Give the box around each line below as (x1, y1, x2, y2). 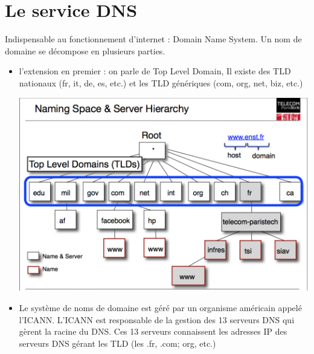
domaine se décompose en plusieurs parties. (5, 44, 165, 57)
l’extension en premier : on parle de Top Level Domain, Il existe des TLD (19, 65, 291, 77)
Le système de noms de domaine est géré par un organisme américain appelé (19, 301, 302, 314)
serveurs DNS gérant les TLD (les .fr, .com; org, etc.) (19, 336, 216, 349)
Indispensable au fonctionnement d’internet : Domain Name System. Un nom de (5, 33, 302, 45)
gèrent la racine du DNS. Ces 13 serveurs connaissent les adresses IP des (19, 325, 287, 338)
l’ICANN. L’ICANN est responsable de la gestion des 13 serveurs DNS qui (19, 313, 295, 326)
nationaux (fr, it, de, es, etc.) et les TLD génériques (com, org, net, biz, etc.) (19, 76, 303, 89)
